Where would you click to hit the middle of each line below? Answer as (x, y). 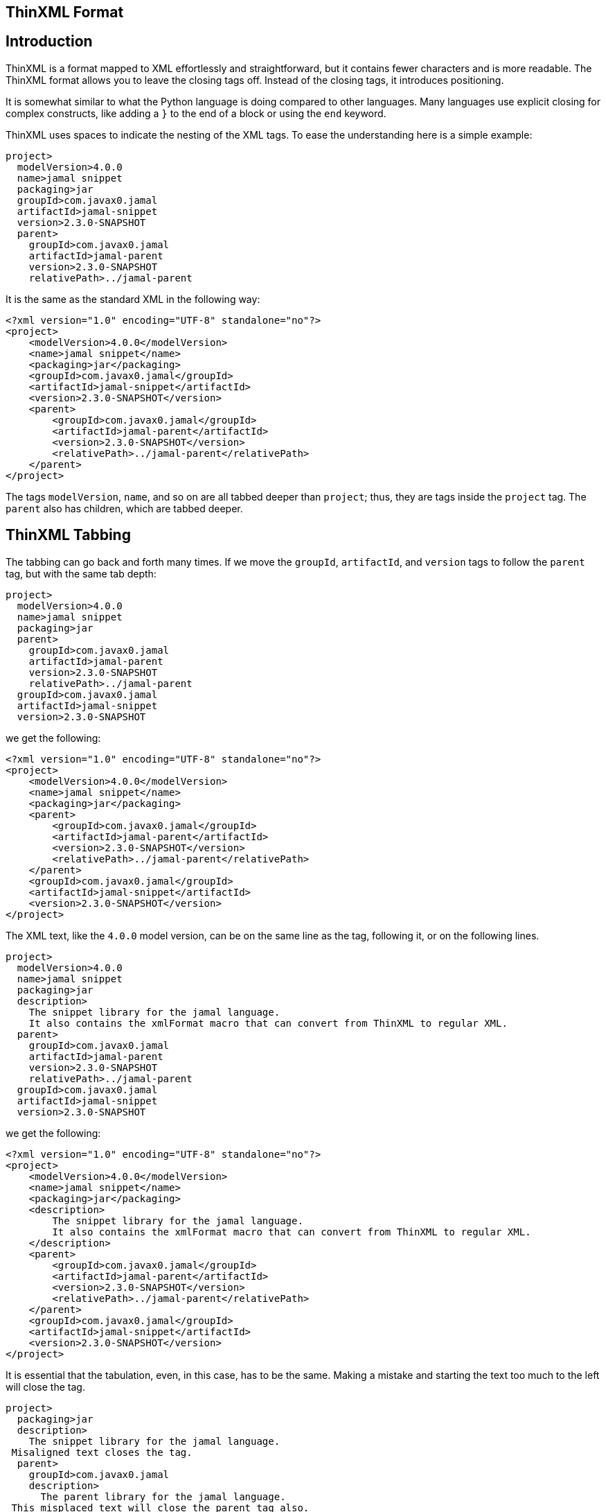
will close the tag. (45, 1387)
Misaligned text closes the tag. (102, 1452)
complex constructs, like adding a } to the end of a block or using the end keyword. (196, 113)
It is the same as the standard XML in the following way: (133, 299)
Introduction (49, 42)
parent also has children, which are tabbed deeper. (124, 508)
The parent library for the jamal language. (163, 1496)
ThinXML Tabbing (68, 535)
